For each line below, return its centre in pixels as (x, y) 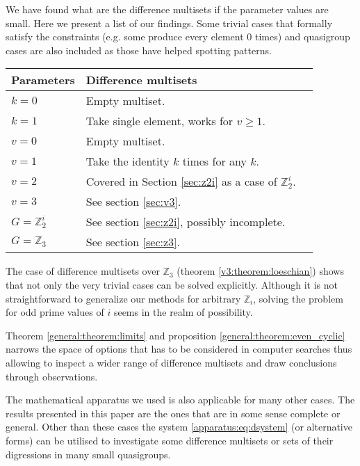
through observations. (52, 376)
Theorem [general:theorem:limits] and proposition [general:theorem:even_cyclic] (175, 335)
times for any (214, 161)
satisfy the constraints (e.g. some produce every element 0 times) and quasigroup (178, 37)
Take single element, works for (159, 121)
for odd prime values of (55, 312)
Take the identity (128, 161)
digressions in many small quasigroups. (88, 454)
